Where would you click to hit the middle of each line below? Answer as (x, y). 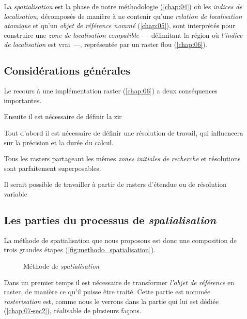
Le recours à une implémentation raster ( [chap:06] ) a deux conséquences (111, 91)
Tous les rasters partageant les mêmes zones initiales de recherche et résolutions (122, 159)
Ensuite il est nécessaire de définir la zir (63, 116)
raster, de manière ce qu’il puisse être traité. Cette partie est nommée (107, 292)
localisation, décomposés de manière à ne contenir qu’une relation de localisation (123, 16)
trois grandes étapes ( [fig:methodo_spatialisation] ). (80, 250)
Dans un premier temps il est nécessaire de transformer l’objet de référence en (119, 282)
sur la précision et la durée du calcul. (59, 142)
